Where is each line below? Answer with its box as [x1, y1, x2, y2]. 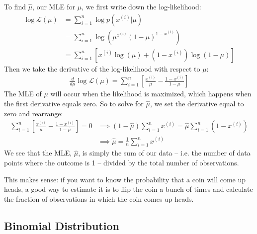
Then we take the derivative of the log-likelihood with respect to [4, 63, 200, 74]
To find [4, 1, 26, 11]
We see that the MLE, [4, 148, 72, 158]
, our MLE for [32, 1, 76, 11]
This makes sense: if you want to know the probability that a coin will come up [4, 174, 246, 184]
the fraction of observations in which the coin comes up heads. [4, 193, 194, 204]
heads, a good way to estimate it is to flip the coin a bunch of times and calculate [4, 184, 253, 194]
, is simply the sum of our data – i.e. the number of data [78, 148, 251, 158]
